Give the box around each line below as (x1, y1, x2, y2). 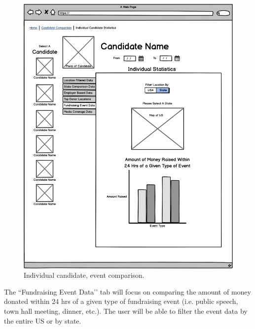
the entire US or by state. (4, 315, 81, 326)
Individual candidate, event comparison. (24, 270, 145, 280)
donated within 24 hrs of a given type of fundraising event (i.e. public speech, (4, 296, 238, 306)
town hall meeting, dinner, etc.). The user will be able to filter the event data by (4, 306, 248, 316)
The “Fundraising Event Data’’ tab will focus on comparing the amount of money (4, 286, 251, 296)
